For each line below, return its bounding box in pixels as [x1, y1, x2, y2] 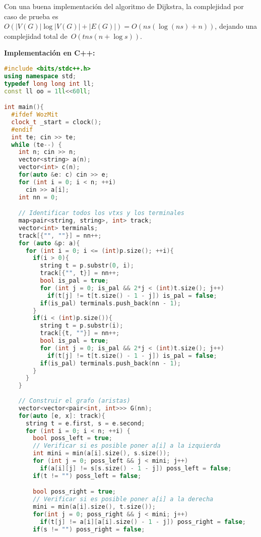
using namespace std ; [4, 72, 77, 80]
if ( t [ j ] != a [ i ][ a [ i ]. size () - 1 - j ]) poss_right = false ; [40, 518, 246, 525]
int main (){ [4, 103, 44, 111]
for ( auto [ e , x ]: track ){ [18, 412, 105, 419]
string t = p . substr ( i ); [40, 322, 123, 330]
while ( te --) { [11, 141, 62, 148]
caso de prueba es [4, 11, 58, 21]
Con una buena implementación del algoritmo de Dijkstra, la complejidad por [4, 1, 244, 11]
